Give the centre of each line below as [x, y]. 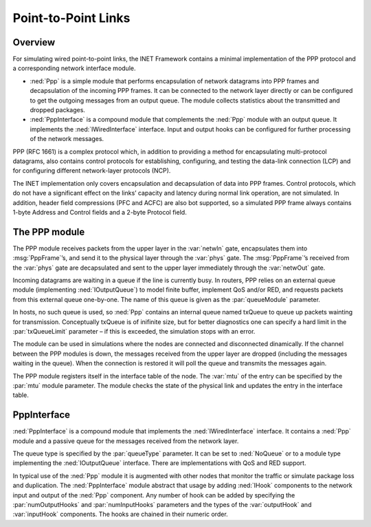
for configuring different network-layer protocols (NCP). [92, 171]
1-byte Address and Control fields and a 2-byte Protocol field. [100, 212]
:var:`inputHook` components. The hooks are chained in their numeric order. [120, 514]
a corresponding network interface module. [74, 68]
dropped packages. [58, 110]
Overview [34, 42]
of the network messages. [67, 139]
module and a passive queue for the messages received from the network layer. [126, 441]
